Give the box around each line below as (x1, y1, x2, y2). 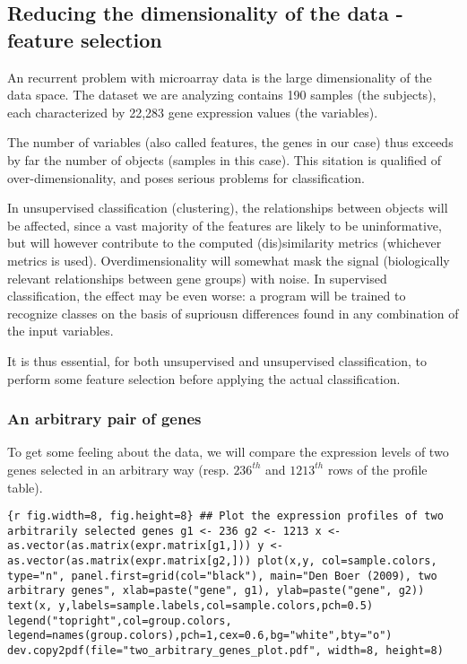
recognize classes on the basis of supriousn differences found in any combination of (7, 303, 459, 322)
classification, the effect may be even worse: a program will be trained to (7, 286, 406, 305)
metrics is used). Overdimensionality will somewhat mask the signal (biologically (7, 250, 450, 269)
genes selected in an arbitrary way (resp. (7, 459, 229, 478)
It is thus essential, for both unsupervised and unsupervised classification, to (7, 351, 427, 370)
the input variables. (7, 321, 114, 340)
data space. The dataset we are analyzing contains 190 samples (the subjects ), (7, 85, 437, 104)
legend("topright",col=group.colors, (7, 614, 232, 627)
